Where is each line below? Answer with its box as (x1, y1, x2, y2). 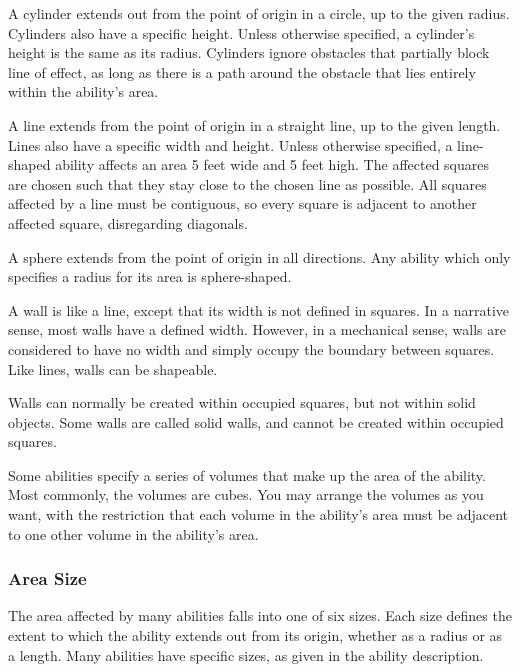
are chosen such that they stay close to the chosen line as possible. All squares (8, 173, 487, 194)
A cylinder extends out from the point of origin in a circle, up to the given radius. (8, 3, 510, 23)
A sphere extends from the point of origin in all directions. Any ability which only (8, 246, 511, 267)
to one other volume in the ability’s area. (8, 523, 259, 544)
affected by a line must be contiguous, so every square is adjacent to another (8, 193, 477, 214)
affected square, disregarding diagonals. (8, 212, 248, 233)
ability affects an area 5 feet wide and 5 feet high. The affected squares (55, 154, 489, 175)
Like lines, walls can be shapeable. (8, 358, 218, 379)
